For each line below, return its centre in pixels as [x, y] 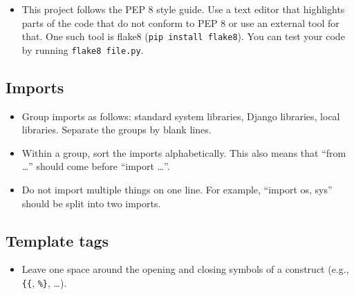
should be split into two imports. [91, 203]
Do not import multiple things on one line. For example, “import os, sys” [177, 190]
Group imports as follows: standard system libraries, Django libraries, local [181, 116]
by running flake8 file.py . [83, 49]
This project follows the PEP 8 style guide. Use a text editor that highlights [183, 9]
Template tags [57, 240]
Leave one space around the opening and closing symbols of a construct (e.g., [185, 269]
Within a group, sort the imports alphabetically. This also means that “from [184, 152]
